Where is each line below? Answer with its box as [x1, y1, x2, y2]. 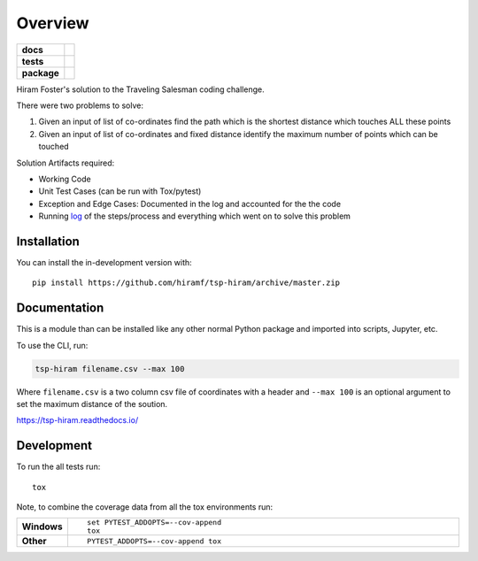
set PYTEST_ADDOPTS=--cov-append [87, 518, 221, 527]
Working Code [38, 173, 92, 184]
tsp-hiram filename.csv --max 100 [35, 364, 185, 373]
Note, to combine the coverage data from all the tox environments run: [16, 502, 274, 512]
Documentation [16, 301, 104, 316]
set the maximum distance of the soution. [16, 399, 168, 410]
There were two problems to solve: [16, 100, 143, 111]
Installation [16, 234, 80, 249]
